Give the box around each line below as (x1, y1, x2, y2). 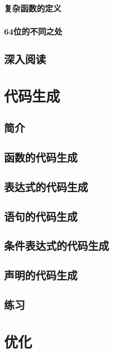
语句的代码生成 (4, 208, 77, 224)
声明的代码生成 (4, 267, 77, 283)
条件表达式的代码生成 (4, 238, 109, 253)
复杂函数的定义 (4, 2, 61, 14)
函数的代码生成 (4, 149, 77, 165)
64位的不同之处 (4, 25, 62, 37)
